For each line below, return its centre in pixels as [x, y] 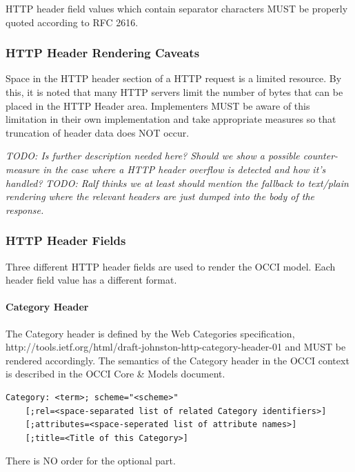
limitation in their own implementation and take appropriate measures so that [171, 119]
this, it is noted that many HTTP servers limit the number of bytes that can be [174, 92]
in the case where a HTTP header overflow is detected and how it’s [184, 169]
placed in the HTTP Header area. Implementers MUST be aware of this [158, 105]
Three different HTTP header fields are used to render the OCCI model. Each [171, 266]
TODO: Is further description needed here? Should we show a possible [153, 156]
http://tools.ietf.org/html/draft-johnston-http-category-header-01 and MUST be [176, 347]
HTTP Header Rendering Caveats [103, 53]
